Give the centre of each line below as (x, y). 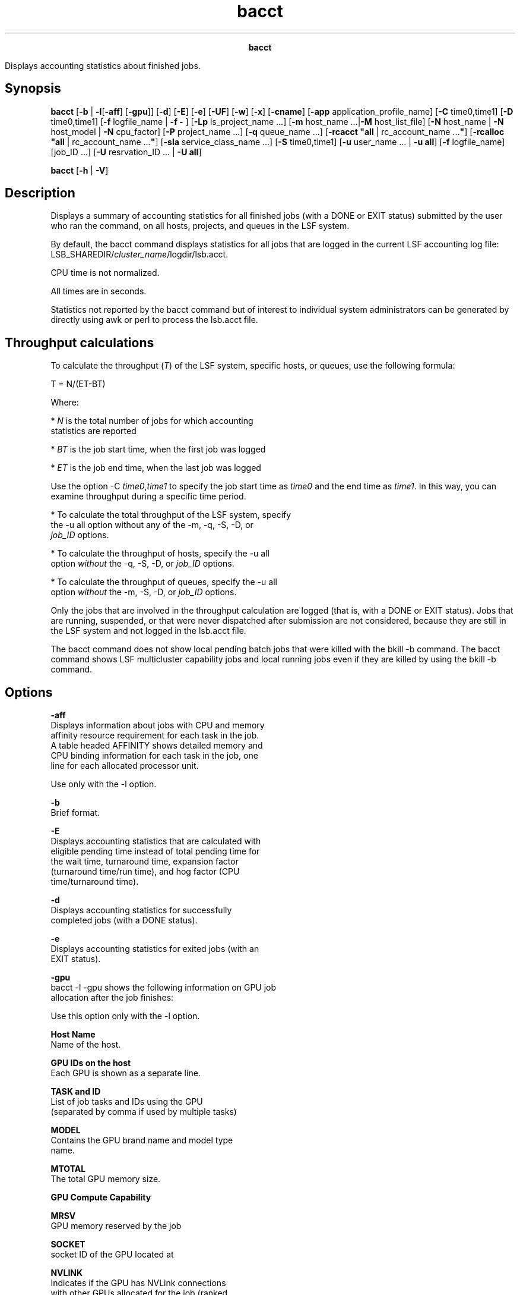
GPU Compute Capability (101, 1197)
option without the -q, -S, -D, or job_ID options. (142, 564)
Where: (65, 403)
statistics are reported (93, 431)
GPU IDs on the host (91, 1063)
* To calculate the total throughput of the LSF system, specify (171, 515)
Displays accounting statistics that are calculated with (156, 841)
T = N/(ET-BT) (78, 384)
